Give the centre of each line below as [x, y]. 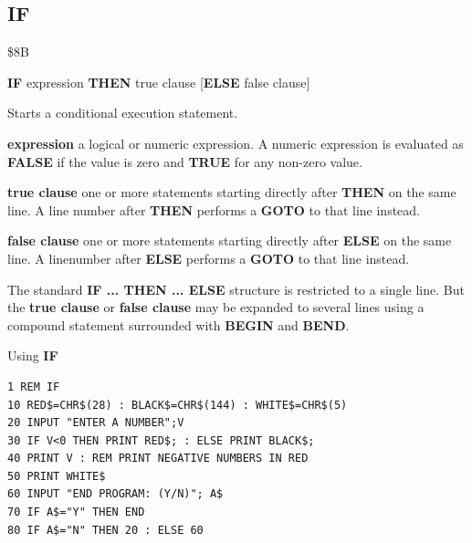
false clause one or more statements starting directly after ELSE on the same [230, 240]
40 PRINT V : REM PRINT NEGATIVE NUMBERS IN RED [158, 459]
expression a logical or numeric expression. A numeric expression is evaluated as [236, 143]
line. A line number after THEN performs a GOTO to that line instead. [214, 209]
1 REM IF [34, 386]
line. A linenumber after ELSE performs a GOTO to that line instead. [209, 258]
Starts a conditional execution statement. [123, 113]
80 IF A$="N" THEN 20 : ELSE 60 [105, 530]
